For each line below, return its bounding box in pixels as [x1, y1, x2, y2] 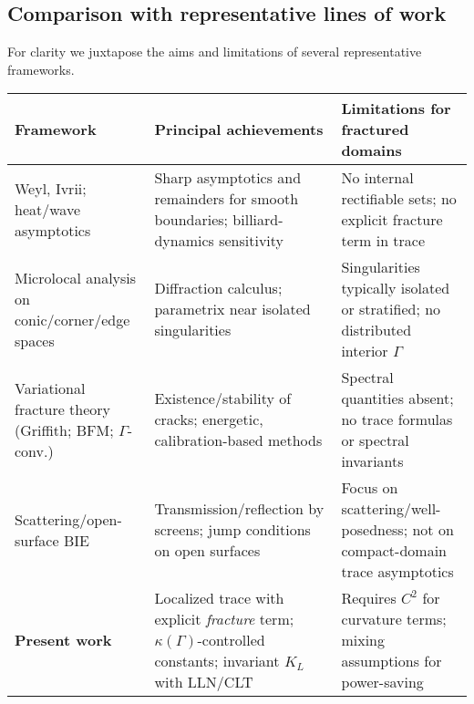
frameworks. [7, 59, 75, 78]
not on [412, 519, 454, 541]
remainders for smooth [154, 188, 299, 210]
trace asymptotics [341, 561, 454, 583]
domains [341, 140, 402, 161]
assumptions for [341, 650, 442, 672]
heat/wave [15, 198, 80, 220]
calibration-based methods [154, 430, 323, 451]
